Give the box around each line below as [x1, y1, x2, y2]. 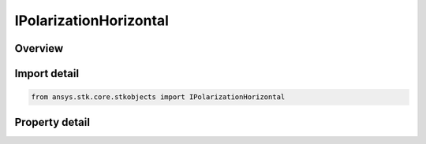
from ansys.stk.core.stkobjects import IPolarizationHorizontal [31, 93, 286, 102]
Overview [14, 42, 64, 55]
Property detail [14, 115, 91, 129]
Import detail [14, 67, 79, 80]
